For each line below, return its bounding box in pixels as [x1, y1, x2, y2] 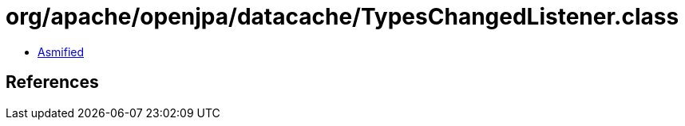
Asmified [38, 44, 85, 59]
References [6, 72, 99, 93]
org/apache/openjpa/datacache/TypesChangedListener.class [6, 3, 679, 30]
